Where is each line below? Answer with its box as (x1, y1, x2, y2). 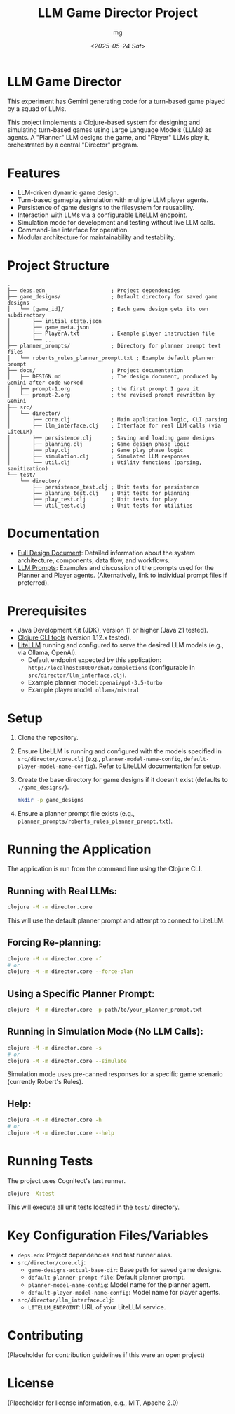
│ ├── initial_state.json (7, 317, 102, 324)
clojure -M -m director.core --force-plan (7, 968, 133, 975)
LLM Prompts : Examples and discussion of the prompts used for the (17, 563, 214, 571)
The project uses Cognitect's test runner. (7, 1176, 126, 1184)
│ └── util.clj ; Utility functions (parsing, (7, 458, 202, 466)
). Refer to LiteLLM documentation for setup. (93, 762, 222, 770)
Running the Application (7, 841, 152, 857)
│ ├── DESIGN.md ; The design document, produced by (7, 373, 218, 380)
